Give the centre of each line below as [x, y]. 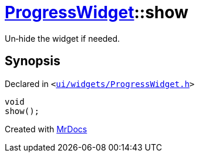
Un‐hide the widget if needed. [63, 38]
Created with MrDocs [46, 129]
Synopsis [33, 61]
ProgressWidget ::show [97, 12]
